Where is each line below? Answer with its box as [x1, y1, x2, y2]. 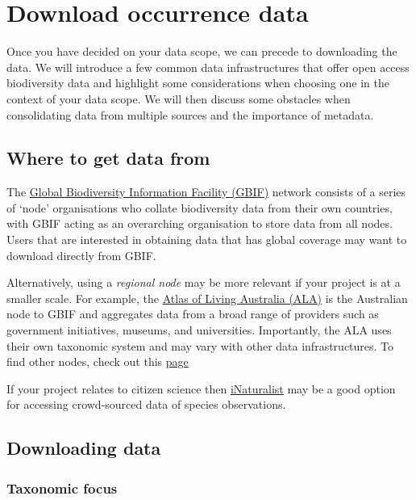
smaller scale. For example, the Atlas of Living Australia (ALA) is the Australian [6, 289, 408, 306]
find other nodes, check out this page [6, 353, 189, 370]
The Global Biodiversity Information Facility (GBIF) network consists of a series [6, 183, 406, 200]
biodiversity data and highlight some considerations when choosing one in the [6, 74, 389, 91]
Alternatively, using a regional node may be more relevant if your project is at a [6, 274, 401, 291]
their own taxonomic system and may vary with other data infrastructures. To [6, 337, 394, 354]
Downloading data [6, 435, 161, 460]
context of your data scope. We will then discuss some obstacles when [6, 90, 351, 107]
